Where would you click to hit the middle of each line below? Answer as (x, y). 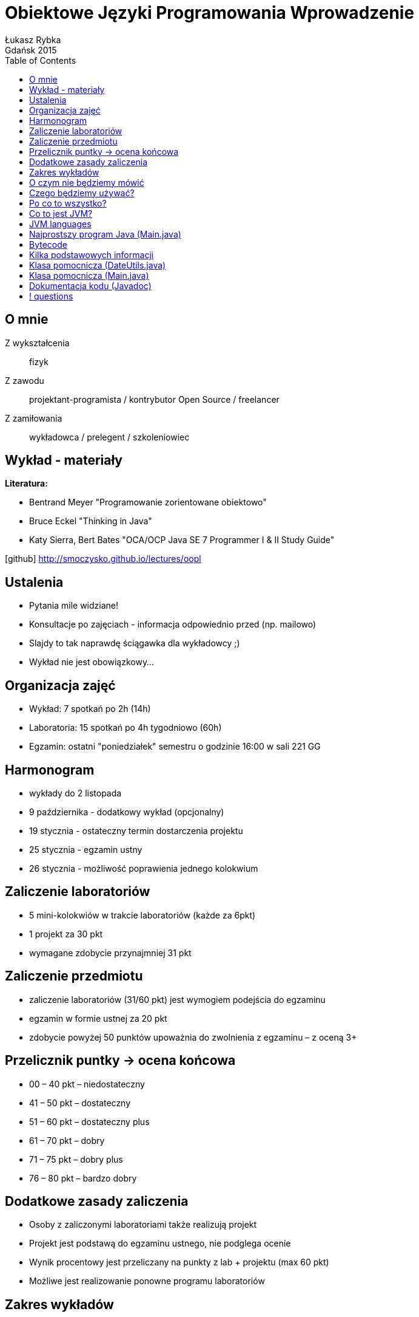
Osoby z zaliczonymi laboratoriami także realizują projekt (143, 1225)
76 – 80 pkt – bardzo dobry (83, 1178)
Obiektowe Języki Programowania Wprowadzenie (210, 13)
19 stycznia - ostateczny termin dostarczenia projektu (136, 830)
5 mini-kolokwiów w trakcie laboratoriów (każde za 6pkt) (142, 915)
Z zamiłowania (34, 418)
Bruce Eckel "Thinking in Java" (91, 521)
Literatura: (26, 484)
